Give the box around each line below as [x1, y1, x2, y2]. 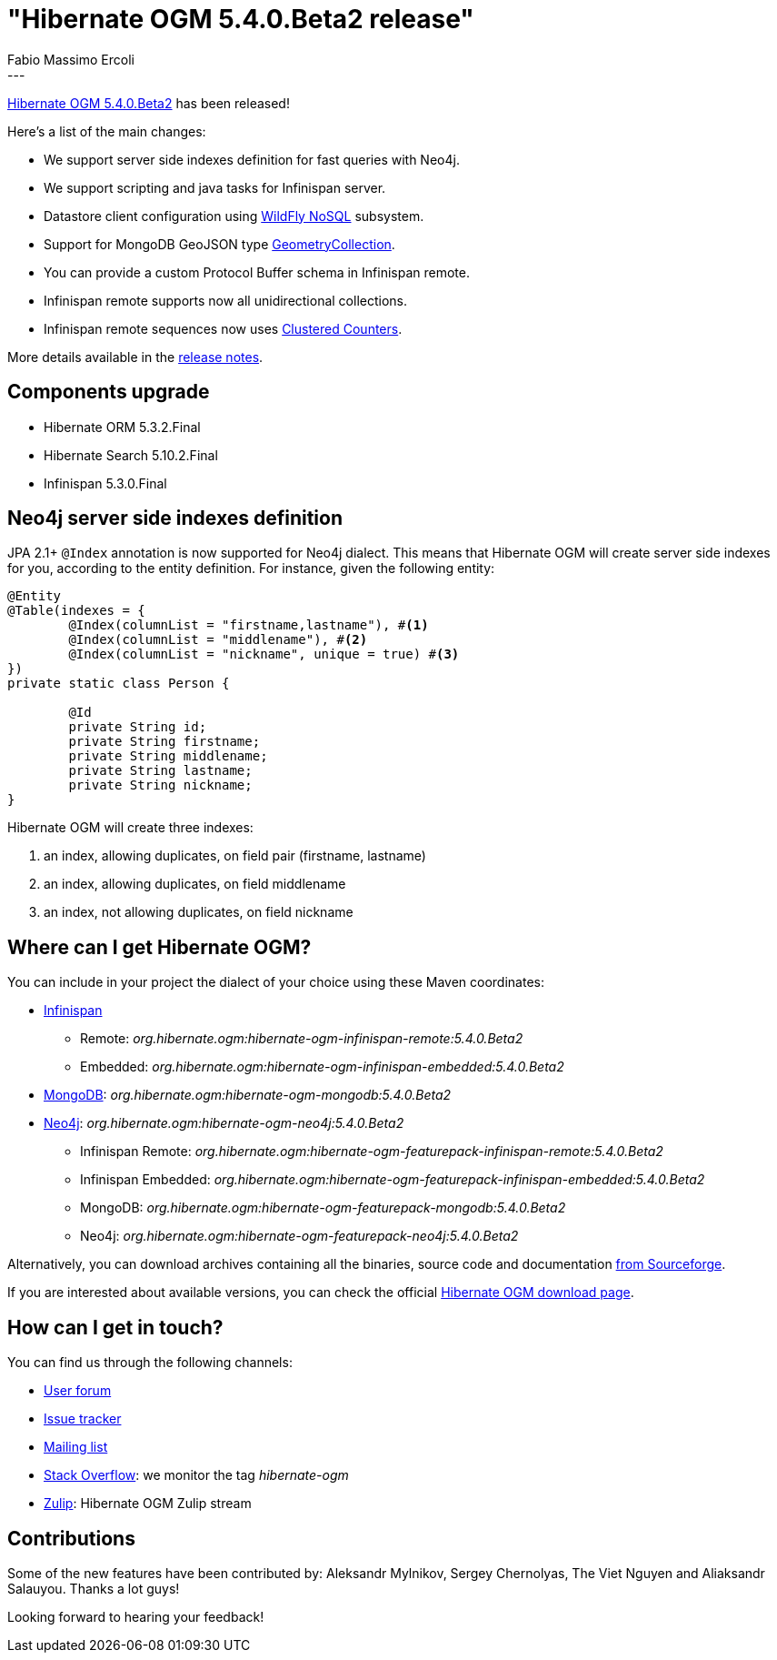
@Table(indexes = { [7, 603, 145, 619]
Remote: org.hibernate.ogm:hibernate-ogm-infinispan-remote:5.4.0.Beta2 [80, 1031, 523, 1047]
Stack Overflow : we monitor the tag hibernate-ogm [44, 1467, 349, 1484]
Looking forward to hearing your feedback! [7, 1608, 264, 1625]
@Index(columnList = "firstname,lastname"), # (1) [68, 618, 429, 633]
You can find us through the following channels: [7, 1354, 293, 1371]
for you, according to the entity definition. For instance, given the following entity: [7, 560, 495, 577]
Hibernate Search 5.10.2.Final [44, 447, 218, 463]
